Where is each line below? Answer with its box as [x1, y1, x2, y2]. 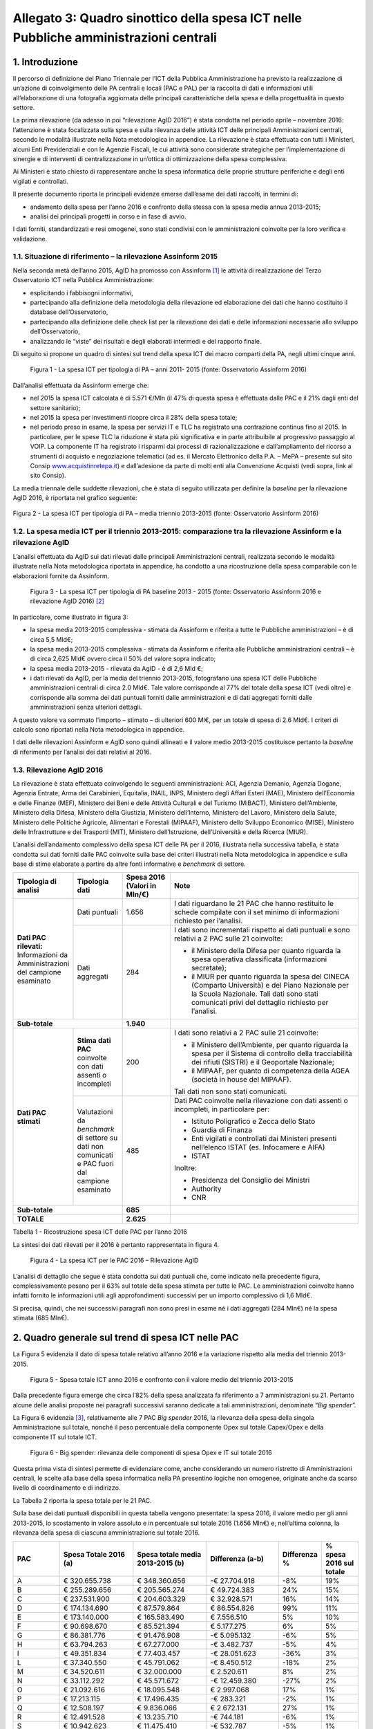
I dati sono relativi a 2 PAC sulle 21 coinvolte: [173, 1028, 319, 1037]
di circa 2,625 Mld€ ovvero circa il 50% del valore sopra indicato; [30, 654, 216, 663]
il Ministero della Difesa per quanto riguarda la [191, 946, 341, 956]
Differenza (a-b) [210, 1554, 264, 1564]
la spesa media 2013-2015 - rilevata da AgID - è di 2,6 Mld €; [30, 664, 203, 672]
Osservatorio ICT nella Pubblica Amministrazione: [12, 276, 155, 284]
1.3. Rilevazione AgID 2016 [12, 765, 104, 775]
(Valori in [126, 881, 157, 891]
